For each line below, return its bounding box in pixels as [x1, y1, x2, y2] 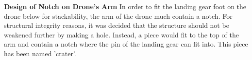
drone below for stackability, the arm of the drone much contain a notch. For [4, 11, 233, 21]
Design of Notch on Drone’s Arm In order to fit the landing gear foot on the [4, 1, 247, 11]
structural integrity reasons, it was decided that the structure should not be [4, 20, 229, 30]
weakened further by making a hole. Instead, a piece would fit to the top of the [4, 29, 239, 39]
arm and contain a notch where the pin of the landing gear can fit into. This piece [4, 39, 248, 49]
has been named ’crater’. [4, 48, 76, 58]
